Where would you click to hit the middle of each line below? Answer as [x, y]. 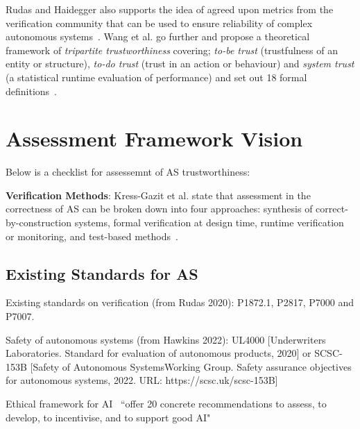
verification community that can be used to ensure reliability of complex [159, 23]
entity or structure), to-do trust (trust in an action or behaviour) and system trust [180, 64]
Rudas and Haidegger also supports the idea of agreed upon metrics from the [170, 9]
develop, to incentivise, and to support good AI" [108, 417]
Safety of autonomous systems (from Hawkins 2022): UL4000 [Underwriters [166, 339]
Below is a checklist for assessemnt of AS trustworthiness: [128, 172]
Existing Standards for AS [102, 273]
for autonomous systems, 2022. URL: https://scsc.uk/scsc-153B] [142, 380]
